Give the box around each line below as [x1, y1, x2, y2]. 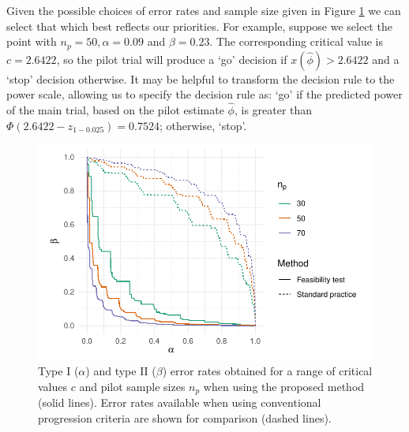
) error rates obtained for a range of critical [162, 363, 373, 379]
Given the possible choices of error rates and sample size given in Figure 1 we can [6, 2, 401, 18]
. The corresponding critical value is [209, 33, 384, 50]
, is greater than [234, 102, 313, 118]
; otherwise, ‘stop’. [159, 117, 247, 133]
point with [6, 33, 57, 50]
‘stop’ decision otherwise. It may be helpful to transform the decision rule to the [6, 70, 395, 87]
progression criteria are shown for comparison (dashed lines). [38, 409, 332, 426]
